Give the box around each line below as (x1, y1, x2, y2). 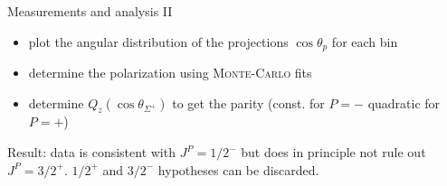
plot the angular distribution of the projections (28, 32, 289, 51)
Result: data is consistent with (7, 143, 176, 162)
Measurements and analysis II (7, 2, 173, 20)
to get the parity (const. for (172, 93, 325, 112)
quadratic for (367, 93, 441, 112)
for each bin (331, 32, 398, 51)
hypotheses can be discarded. (157, 160, 319, 179)
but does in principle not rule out (241, 143, 426, 162)
